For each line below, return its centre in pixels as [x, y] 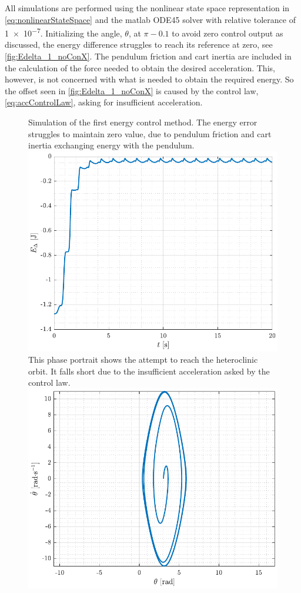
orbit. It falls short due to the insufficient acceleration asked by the [149, 371]
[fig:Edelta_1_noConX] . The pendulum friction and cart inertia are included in [148, 56]
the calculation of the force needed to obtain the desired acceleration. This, [140, 67]
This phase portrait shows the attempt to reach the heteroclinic [143, 360]
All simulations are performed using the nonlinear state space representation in [147, 8]
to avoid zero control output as [228, 33]
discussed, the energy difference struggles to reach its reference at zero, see [139, 44]
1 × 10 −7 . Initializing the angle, [63, 32]
